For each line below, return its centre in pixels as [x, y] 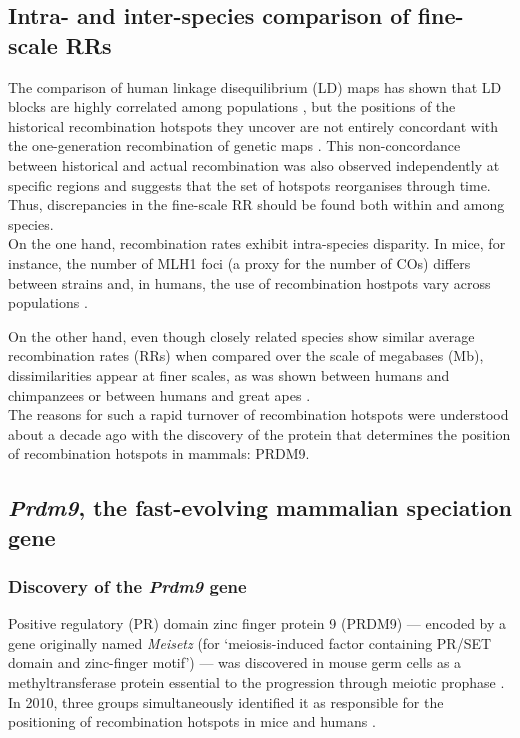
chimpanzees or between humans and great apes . [159, 394]
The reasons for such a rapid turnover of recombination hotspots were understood [258, 414]
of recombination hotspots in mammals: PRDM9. [159, 453]
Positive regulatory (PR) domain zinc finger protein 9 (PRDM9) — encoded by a [257, 623]
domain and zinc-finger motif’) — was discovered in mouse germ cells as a [235, 662]
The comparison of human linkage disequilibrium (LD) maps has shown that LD [255, 86]
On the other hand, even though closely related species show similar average [241, 335]
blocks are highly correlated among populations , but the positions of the [232, 106]
